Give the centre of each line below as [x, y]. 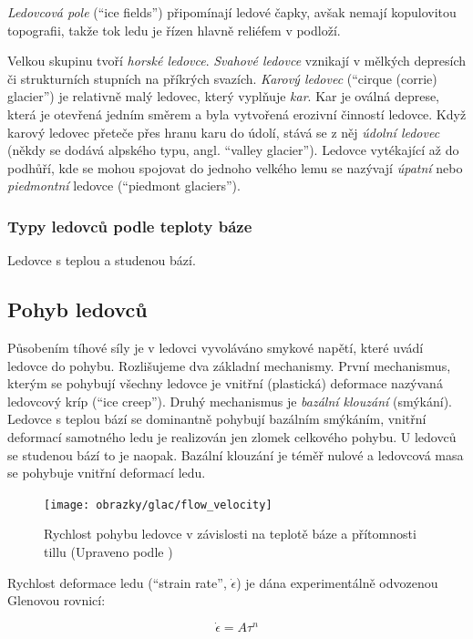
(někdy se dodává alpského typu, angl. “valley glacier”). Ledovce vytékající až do [233, 150]
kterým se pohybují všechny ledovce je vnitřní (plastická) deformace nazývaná [225, 383]
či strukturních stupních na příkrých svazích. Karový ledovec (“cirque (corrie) [222, 78]
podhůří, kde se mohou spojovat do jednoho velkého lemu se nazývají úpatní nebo [235, 167]
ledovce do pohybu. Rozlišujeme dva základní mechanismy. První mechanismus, [229, 365]
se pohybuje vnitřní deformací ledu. [107, 473]
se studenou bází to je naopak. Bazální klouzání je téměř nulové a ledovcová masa [236, 454]
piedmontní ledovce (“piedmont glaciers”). [124, 186]
